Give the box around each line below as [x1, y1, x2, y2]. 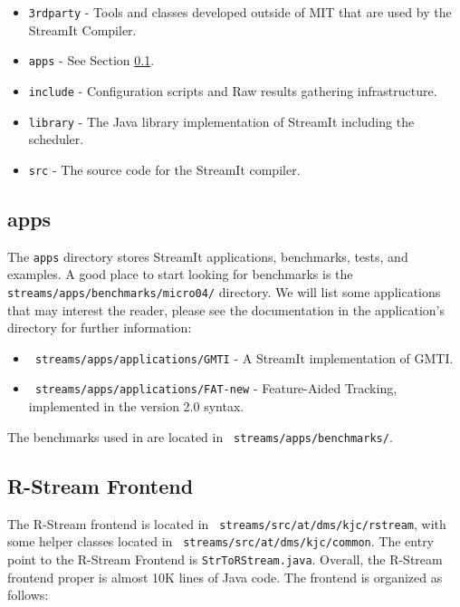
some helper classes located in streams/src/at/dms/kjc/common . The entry [7, 532, 435, 551]
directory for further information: [7, 318, 192, 337]
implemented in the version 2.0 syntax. [28, 397, 244, 416]
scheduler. [28, 130, 84, 149]
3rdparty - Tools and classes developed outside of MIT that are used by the [28, 3, 452, 21]
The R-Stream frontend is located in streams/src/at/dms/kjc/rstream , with [7, 514, 446, 533]
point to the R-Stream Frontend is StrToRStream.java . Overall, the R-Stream [7, 549, 443, 568]
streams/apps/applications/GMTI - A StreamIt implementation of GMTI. [34, 348, 454, 367]
